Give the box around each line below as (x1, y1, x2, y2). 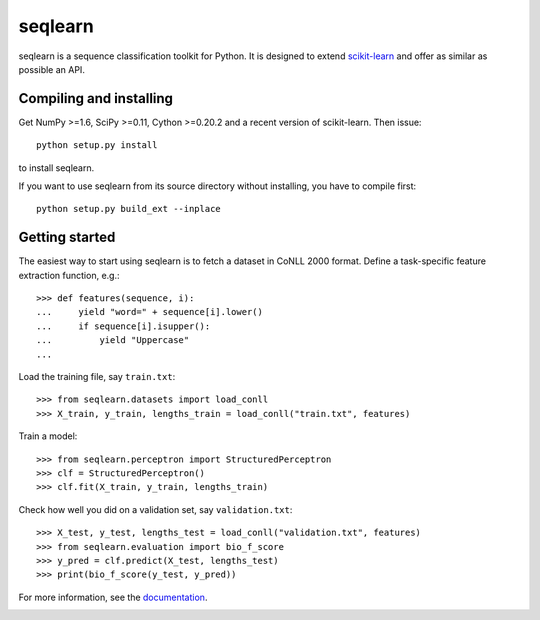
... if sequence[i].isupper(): (36, 320, 211, 332)
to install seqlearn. (18, 161, 95, 174)
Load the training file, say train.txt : (18, 371, 176, 383)
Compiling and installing (18, 90, 174, 107)
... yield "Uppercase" (36, 335, 190, 346)
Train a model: (18, 430, 78, 442)
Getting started (18, 229, 116, 246)
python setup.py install (36, 140, 158, 151)
